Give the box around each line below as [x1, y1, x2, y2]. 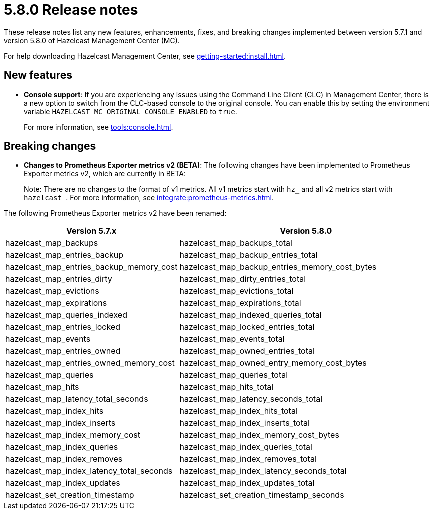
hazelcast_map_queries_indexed [5, 310, 127, 320]
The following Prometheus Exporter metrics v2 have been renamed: [4, 209, 227, 218]
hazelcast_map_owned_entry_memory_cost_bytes [179, 358, 367, 368]
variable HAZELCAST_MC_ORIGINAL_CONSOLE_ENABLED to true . [24, 107, 237, 116]
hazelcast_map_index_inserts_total [179, 418, 310, 428]
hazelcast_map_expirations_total [179, 298, 301, 308]
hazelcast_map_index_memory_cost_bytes [179, 430, 339, 440]
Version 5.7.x [66, 226, 117, 236]
